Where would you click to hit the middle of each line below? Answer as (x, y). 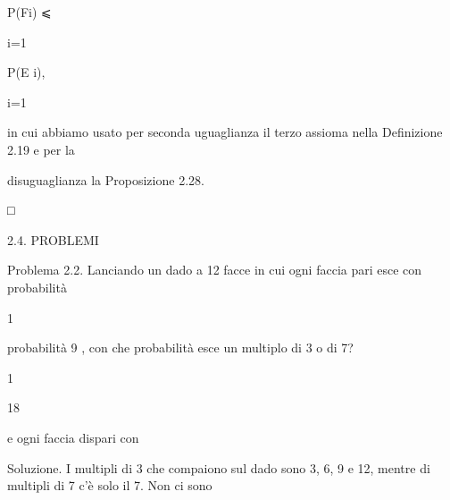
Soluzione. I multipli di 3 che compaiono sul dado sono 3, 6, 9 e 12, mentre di (219, 467)
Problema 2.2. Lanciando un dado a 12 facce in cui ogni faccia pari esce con (215, 270)
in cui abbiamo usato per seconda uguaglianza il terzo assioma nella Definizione (225, 132)
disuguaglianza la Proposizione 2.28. (106, 179)
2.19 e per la (41, 149)
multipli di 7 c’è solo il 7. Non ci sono (110, 485)
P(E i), (26, 72)
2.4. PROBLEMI (53, 239)
